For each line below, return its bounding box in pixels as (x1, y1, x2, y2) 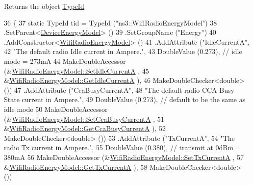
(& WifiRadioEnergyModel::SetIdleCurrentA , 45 (4, 65, 149, 76)
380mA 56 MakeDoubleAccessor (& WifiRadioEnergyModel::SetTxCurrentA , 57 (4, 152, 244, 162)
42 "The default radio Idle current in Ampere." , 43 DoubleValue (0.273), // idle (4, 46, 242, 56)
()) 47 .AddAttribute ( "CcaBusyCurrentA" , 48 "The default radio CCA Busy (4, 84, 234, 95)
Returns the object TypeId (4, 1, 84, 11)
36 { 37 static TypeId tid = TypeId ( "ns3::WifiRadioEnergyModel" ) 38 (4, 17, 217, 27)
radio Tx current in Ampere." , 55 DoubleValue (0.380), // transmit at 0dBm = (4, 142, 241, 153)
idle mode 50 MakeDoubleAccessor (4, 104, 108, 114)
